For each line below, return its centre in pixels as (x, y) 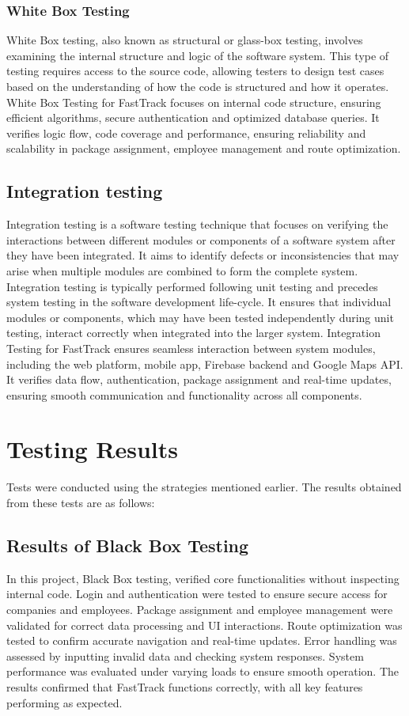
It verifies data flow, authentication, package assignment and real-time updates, (199, 379)
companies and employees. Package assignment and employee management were (200, 609)
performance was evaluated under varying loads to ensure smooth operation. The (203, 671)
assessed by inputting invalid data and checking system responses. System (185, 655)
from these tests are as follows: (81, 503)
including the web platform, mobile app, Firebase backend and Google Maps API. (205, 364)
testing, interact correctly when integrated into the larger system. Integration (193, 333)
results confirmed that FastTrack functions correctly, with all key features (185, 686)
